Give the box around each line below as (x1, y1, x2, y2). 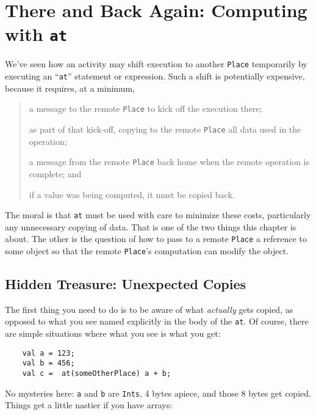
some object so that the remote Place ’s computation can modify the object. (5, 244, 289, 257)
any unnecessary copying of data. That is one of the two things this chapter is (5, 220, 296, 233)
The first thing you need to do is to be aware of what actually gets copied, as (5, 303, 293, 315)
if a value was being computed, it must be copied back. (29, 188, 235, 200)
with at (5, 21, 67, 46)
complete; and (29, 167, 82, 180)
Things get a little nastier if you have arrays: (5, 398, 173, 411)
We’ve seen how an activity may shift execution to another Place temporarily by (5, 57, 307, 70)
